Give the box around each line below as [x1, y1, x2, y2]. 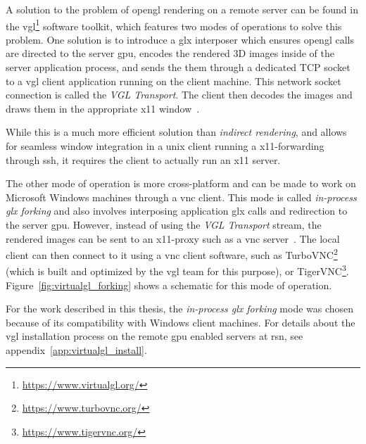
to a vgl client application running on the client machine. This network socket [6, 73, 341, 88]
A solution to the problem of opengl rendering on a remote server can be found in [6, 2, 358, 16]
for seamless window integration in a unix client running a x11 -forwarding [6, 139, 324, 153]
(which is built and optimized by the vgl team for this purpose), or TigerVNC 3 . [6, 262, 349, 279]
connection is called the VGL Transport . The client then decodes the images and [6, 87, 353, 102]
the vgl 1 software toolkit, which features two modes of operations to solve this [6, 16, 342, 33]
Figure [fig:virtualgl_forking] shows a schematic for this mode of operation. [6, 277, 332, 292]
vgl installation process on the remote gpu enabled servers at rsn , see [6, 329, 303, 343]
